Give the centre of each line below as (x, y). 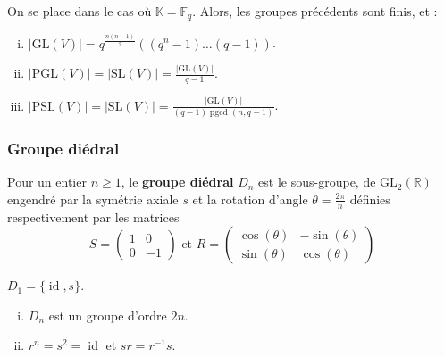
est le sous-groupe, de (317, 182)
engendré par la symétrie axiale (93, 199)
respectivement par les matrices (93, 216)
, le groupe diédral (177, 182)
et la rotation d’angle (250, 199)
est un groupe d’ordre (108, 315)
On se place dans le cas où (80, 11)
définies (370, 199)
